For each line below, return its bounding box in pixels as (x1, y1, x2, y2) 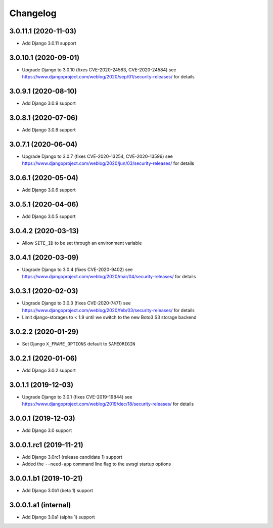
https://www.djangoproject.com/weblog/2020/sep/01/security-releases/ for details (22, 74, 195, 80)
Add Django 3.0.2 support (22, 367, 76, 373)
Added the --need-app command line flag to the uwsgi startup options (22, 461, 171, 467)
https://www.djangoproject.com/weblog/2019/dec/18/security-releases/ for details (22, 401, 194, 407)
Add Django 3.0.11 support (22, 40, 77, 47)
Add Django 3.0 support (22, 427, 72, 433)
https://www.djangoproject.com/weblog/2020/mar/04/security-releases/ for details (22, 274, 196, 280)
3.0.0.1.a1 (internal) (9, 501, 71, 509)
